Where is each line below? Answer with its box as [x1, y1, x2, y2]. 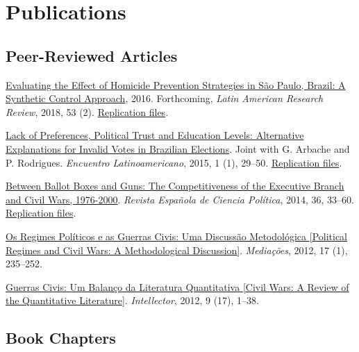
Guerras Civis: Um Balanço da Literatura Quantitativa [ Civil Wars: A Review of [6, 279, 349, 294]
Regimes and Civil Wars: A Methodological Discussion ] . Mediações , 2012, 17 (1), [6, 242, 348, 257]
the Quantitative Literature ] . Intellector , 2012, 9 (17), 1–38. [6, 293, 259, 308]
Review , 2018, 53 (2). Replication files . [6, 104, 169, 119]
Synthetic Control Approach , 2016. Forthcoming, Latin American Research [6, 91, 324, 106]
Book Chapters [6, 327, 116, 349]
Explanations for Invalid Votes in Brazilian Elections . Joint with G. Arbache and [6, 141, 350, 156]
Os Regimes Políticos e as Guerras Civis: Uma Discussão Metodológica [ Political [6, 228, 347, 243]
